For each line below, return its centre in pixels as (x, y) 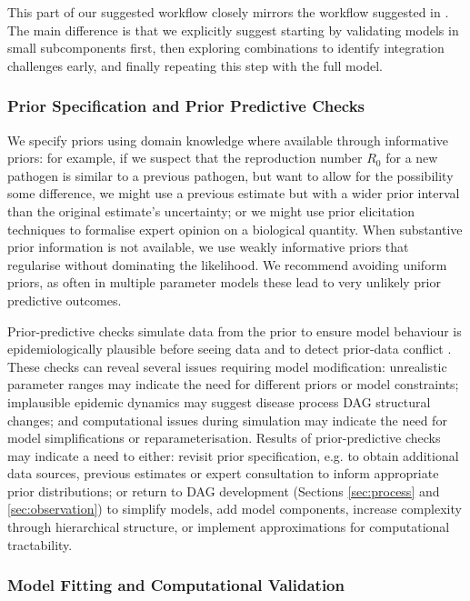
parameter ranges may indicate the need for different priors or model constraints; (233, 384)
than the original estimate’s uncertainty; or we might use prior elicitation (211, 210)
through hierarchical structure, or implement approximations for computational (229, 527)
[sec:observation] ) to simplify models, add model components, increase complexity (235, 509)
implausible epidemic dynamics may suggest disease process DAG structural (219, 401)
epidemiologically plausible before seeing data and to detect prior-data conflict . (230, 349)
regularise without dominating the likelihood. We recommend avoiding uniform (227, 264)
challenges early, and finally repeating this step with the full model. (195, 65)
